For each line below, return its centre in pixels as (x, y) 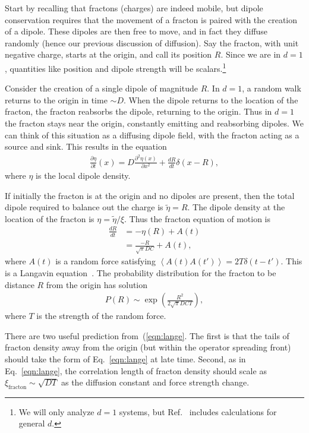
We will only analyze (56, 411)
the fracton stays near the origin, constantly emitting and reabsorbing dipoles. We (154, 123)
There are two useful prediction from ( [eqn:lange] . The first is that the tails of (147, 335)
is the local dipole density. (83, 176)
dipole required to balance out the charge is (84, 207)
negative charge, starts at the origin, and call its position (108, 54)
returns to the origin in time (56, 99)
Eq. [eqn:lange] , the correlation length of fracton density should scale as (136, 370)
